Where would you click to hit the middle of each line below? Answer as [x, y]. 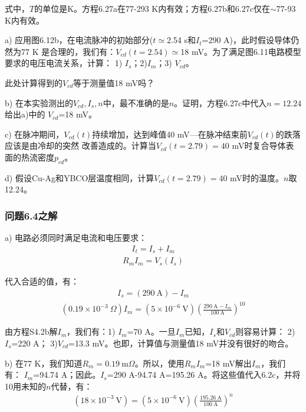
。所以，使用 [159, 363]
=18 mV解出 [228, 363]
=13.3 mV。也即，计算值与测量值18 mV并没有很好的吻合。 [181, 343]
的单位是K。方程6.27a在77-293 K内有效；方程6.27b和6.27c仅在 [152, 8]
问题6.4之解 [31, 215]
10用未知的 [25, 386]
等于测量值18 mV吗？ [114, 82]
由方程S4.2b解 [31, 331]
